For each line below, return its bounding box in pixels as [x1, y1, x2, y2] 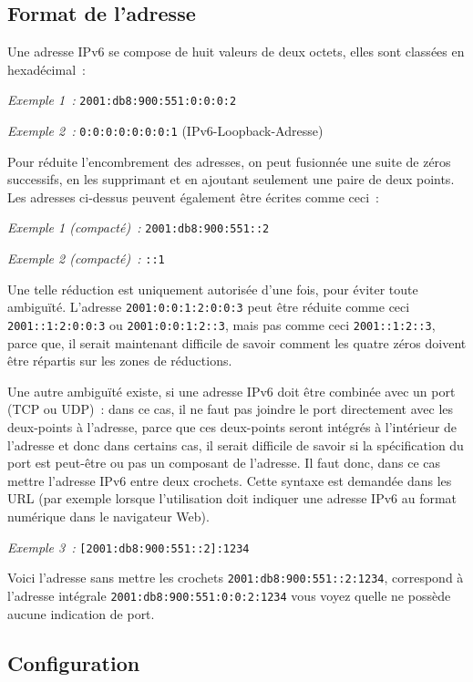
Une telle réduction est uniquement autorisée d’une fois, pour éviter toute [7, 279, 418, 298]
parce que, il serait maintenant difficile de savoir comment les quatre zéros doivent [7, 333, 467, 352]
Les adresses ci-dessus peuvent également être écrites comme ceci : [7, 187, 379, 206]
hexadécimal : [7, 59, 86, 78]
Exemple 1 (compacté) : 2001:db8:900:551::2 [7, 218, 270, 237]
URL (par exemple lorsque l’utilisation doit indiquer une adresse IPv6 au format [7, 489, 458, 508]
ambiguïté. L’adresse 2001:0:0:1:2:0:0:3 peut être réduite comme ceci [7, 297, 410, 316]
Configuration [7, 648, 140, 677]
